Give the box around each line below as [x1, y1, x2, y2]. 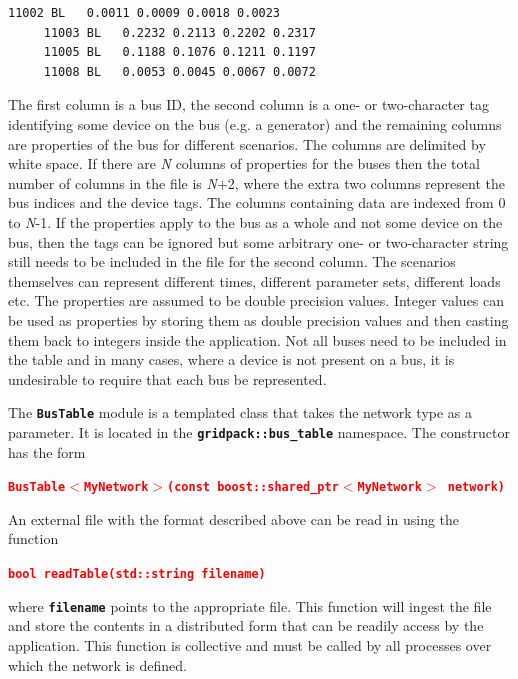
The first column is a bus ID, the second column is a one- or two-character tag [8, 94, 489, 115]
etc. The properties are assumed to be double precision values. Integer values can [8, 290, 505, 311]
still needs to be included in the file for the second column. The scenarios [8, 251, 456, 272]
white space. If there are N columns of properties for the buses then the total [8, 153, 480, 174]
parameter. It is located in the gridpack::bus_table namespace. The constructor [8, 421, 510, 442]
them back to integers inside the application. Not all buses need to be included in [8, 329, 507, 350]
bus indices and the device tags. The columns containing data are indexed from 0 [8, 192, 506, 213]
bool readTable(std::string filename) [8, 567, 266, 582]
